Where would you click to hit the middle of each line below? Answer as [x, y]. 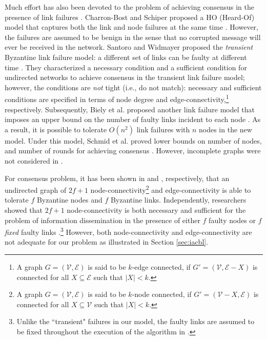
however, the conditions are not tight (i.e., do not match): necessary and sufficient [133, 87]
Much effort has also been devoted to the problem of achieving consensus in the [129, 7]
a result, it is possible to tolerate [56, 129]
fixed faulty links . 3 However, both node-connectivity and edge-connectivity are [128, 231]
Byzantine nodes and [69, 200]
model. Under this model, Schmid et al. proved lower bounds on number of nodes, [133, 140]
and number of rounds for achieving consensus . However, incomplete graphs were [133, 151]
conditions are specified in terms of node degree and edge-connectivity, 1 [117, 98]
